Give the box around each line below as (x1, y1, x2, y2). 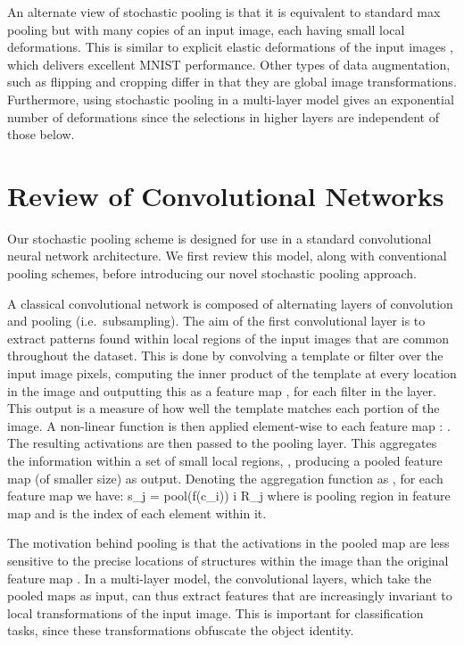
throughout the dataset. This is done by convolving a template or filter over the (7, 346, 443, 365)
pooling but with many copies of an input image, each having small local (7, 20, 405, 38)
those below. (7, 125, 75, 144)
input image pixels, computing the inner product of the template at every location (7, 364, 457, 383)
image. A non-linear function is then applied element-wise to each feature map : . (7, 416, 451, 434)
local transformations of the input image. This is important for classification (7, 603, 424, 622)
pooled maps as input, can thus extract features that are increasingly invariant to (7, 586, 452, 605)
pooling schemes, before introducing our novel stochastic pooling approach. (7, 264, 418, 283)
